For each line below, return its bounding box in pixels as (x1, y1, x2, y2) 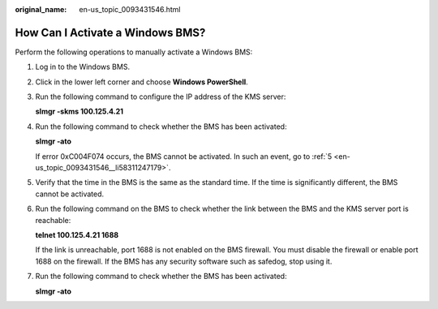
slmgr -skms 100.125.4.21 (35, 106, 124, 117)
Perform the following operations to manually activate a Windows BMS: (15, 47, 253, 57)
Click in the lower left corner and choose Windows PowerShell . (35, 77, 249, 87)
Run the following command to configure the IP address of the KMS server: (35, 92, 286, 101)
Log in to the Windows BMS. (35, 62, 130, 72)
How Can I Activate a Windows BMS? (15, 25, 206, 40)
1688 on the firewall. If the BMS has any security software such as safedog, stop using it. (35, 256, 333, 266)
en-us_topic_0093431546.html (79, 5, 181, 14)
